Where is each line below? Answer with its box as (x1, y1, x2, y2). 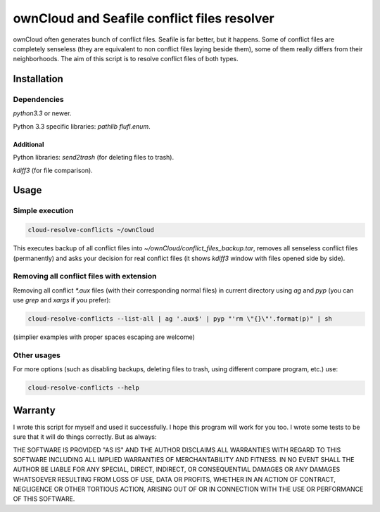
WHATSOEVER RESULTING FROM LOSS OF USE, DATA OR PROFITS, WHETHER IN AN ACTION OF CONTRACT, (13, 475, 336, 483)
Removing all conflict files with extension (13, 271, 157, 281)
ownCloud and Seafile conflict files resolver (13, 11, 274, 26)
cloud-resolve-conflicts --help (27, 384, 140, 392)
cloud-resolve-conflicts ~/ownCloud (27, 226, 155, 234)
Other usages (13, 350, 61, 360)
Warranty (13, 404, 56, 416)
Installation (13, 73, 63, 85)
